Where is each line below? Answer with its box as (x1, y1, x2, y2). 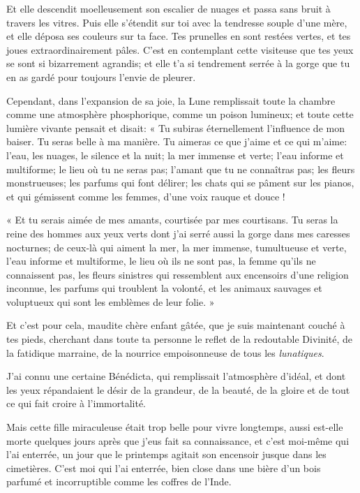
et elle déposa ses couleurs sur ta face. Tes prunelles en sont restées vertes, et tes (6, 29, 351, 43)
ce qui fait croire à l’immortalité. (6, 396, 147, 411)
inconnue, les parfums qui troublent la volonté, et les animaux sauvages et (6, 281, 322, 295)
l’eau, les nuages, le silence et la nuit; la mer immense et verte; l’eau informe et (6, 147, 344, 162)
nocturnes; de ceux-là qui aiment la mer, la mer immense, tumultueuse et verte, (6, 240, 347, 254)
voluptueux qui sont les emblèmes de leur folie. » (6, 294, 215, 309)
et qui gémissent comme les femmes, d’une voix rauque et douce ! (6, 189, 285, 203)
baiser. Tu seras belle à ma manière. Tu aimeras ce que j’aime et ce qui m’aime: (6, 134, 347, 149)
